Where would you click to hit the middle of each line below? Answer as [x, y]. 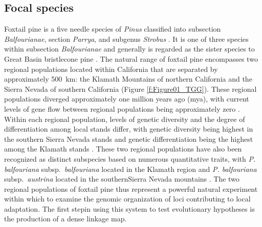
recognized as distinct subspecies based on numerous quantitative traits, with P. [130, 158]
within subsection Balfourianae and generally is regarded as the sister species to [129, 49]
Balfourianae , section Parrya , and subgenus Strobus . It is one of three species [126, 39]
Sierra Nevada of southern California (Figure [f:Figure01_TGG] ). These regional [130, 89]
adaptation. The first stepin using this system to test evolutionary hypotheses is [129, 208]
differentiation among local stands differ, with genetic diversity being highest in [129, 129]
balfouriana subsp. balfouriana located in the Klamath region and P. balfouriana [130, 169]
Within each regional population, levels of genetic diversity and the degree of [125, 119]
